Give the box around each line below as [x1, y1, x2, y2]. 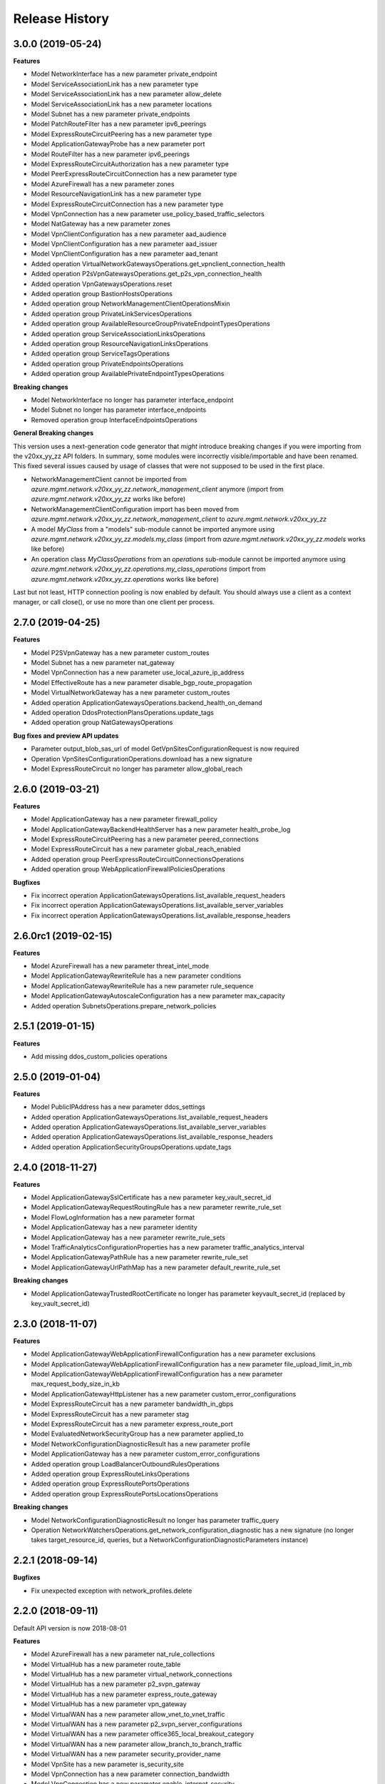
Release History [13, 11, 110, 26]
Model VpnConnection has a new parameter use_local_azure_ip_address [31, 668, 245, 677]
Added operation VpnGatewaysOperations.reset [31, 279, 173, 288]
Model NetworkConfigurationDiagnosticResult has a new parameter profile [31, 1439, 251, 1448]
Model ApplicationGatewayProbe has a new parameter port [31, 140, 205, 148]
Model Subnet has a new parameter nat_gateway [31, 659, 175, 667]
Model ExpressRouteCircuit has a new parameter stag [31, 1409, 189, 1418]
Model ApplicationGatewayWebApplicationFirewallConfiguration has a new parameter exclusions [31, 1349, 316, 1359]
